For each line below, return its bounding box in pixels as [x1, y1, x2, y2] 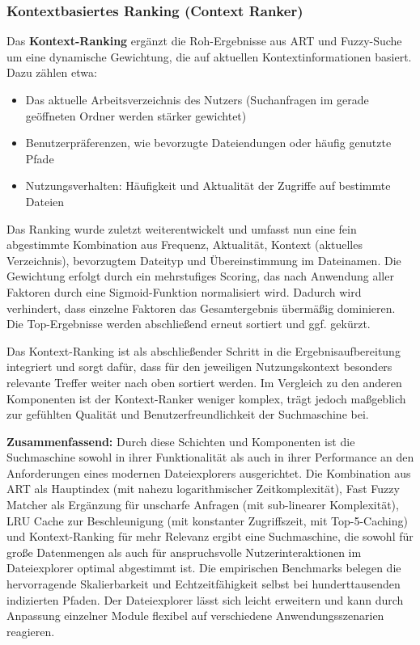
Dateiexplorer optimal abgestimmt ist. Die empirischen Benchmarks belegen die [6, 559, 401, 576]
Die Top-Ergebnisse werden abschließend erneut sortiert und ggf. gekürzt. [6, 315, 371, 332]
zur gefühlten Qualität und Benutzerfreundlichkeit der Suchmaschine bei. [6, 406, 369, 423]
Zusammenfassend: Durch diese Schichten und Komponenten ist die [6, 432, 355, 449]
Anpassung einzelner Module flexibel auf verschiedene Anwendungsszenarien [6, 607, 384, 624]
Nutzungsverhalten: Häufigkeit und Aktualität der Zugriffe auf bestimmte [25, 177, 391, 194]
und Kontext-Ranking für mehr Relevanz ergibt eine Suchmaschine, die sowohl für [6, 528, 414, 545]
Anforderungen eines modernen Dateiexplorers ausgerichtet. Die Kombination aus [6, 464, 411, 481]
